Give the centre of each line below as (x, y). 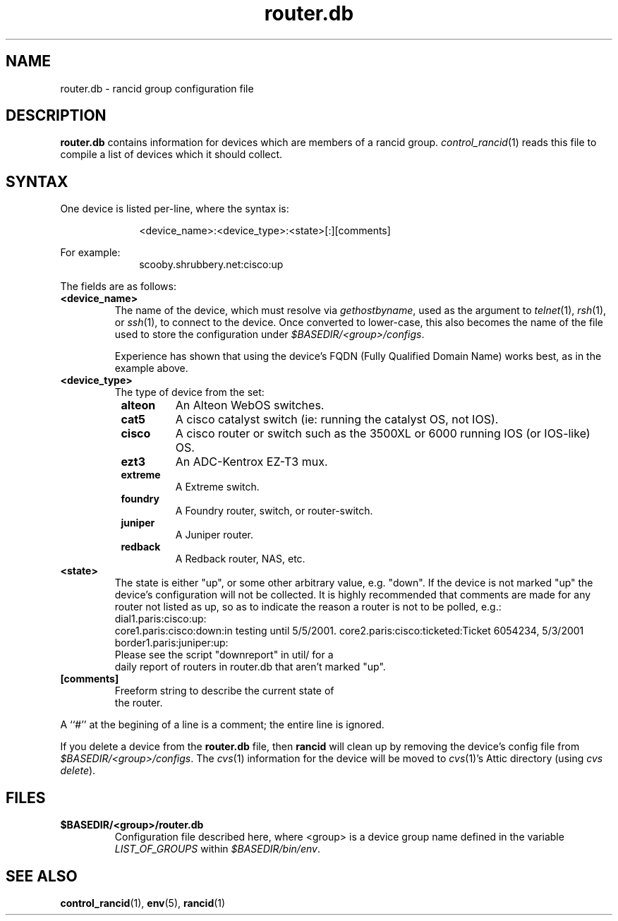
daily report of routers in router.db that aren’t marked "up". (250, 667)
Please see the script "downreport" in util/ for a (224, 655)
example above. (151, 368)
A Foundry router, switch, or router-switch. (274, 511)
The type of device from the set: (189, 392)
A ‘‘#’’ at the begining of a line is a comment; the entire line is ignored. (222, 725)
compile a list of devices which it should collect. (171, 155)
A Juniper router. (214, 535)
